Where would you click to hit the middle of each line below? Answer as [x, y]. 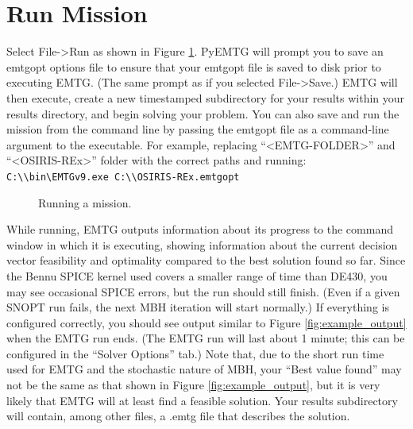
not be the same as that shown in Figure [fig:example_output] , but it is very [193, 385]
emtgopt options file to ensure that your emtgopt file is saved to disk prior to [194, 66]
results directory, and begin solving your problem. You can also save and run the [203, 113]
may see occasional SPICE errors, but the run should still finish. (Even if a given [203, 291]
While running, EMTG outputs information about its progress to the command [200, 229]
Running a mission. [85, 202]
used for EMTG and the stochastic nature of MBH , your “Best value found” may [204, 369]
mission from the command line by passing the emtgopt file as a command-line [198, 129]
